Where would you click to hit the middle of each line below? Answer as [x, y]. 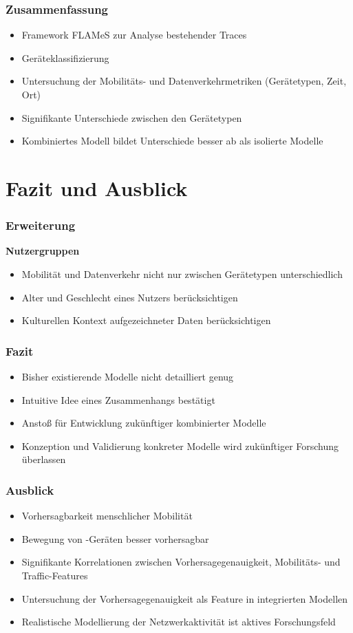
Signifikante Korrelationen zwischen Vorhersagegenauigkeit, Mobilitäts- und [181, 562]
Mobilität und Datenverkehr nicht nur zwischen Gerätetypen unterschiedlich [182, 273]
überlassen [44, 459]
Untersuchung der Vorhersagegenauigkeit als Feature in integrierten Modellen [185, 598]
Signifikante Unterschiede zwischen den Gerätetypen [132, 117]
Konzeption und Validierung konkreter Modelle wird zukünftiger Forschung [180, 446]
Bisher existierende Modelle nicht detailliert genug [128, 376]
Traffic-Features [55, 575]
